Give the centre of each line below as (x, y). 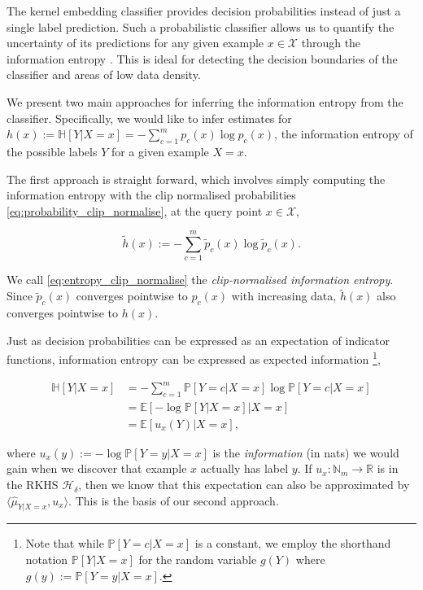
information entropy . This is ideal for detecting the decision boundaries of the (202, 58)
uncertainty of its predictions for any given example (135, 43)
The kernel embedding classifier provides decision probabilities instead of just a (204, 11)
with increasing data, (284, 296)
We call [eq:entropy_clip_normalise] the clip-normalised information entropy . (200, 280)
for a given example (160, 151)
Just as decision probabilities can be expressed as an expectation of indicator (198, 340)
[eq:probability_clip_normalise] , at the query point (135, 210)
